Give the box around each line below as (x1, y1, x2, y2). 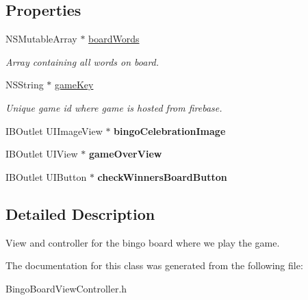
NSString (5, 77, 44, 92)
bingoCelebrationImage (114, 123, 226, 138)
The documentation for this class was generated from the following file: (5, 258, 303, 273)
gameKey (55, 77, 94, 92)
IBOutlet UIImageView (5, 123, 103, 138)
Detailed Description (5, 203, 155, 224)
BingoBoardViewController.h (5, 281, 127, 295)
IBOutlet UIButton (5, 169, 87, 184)
